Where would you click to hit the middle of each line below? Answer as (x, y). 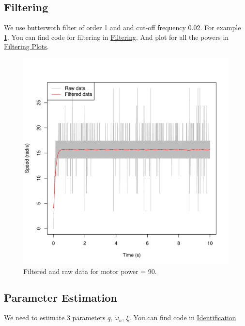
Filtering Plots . (26, 46)
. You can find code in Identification (183, 317)
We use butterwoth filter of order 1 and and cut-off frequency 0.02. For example (122, 27)
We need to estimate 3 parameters (55, 317)
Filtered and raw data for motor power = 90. (90, 271)
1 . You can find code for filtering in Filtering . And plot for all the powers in (116, 37)
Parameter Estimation (61, 297)
